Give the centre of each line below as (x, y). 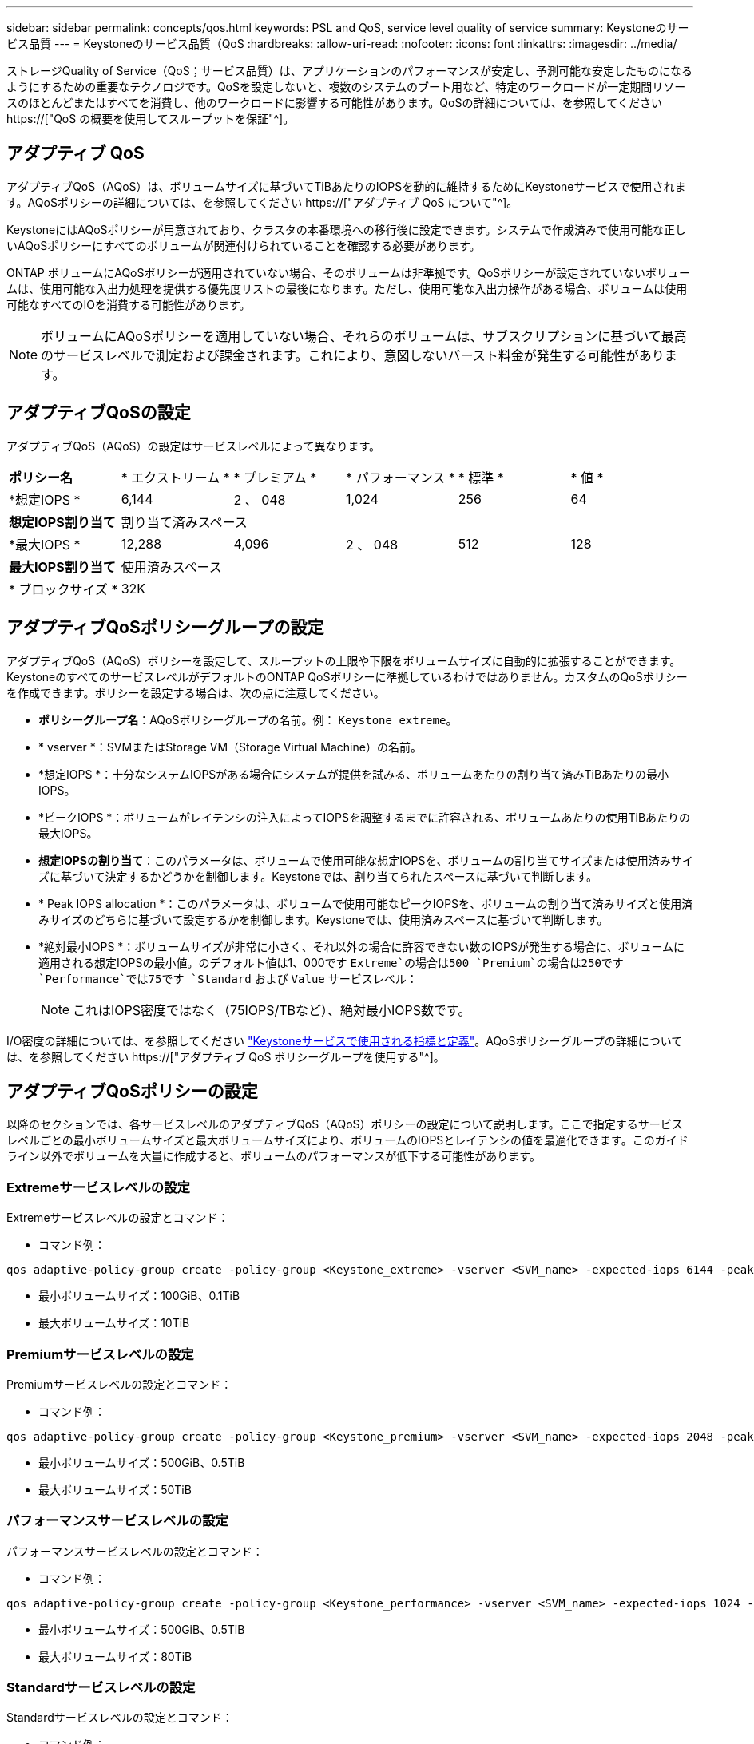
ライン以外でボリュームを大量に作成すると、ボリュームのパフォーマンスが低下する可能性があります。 (274, 1156)
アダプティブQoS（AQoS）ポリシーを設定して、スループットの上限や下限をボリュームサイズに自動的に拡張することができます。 (344, 660)
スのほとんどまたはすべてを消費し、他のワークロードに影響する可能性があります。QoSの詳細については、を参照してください (334, 103)
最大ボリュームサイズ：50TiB (115, 1489)
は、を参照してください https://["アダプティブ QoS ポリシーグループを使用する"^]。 (226, 1056)
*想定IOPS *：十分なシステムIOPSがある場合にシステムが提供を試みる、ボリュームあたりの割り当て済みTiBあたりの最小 (354, 774)
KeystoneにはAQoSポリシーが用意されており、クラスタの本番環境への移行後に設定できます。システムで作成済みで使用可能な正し (347, 229)
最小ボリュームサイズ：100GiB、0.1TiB (139, 1296)
